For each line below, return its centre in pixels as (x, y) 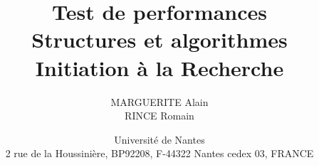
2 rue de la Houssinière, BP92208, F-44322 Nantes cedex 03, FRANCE (159, 153)
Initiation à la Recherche (159, 67)
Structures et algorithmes (159, 39)
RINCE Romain (159, 116)
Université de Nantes (159, 139)
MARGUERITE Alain (159, 101)
